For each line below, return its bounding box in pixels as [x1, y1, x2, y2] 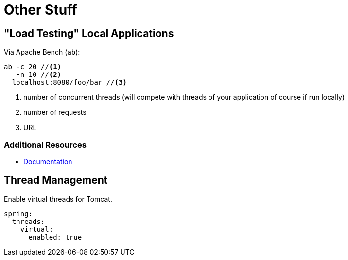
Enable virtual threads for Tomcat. [4, 194, 112, 203]
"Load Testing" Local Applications [4, 27, 174, 39]
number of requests [23, 108, 87, 117]
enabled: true [28, 233, 82, 241]
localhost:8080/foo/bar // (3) [12, 78, 127, 87]
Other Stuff [4, 1, 78, 18]
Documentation [23, 157, 72, 166]
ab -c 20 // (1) [4, 63, 62, 71]
